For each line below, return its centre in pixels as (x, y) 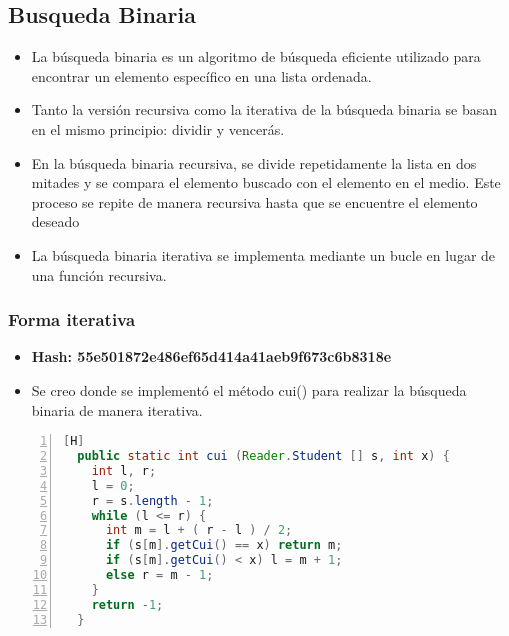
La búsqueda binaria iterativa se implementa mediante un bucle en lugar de (263, 254)
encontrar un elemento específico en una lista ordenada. (201, 75)
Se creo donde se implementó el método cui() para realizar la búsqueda (249, 389)
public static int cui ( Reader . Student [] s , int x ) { (263, 456)
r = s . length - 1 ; (152, 500)
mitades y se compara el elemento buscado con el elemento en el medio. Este (266, 182)
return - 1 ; (127, 604)
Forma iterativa (72, 319)
